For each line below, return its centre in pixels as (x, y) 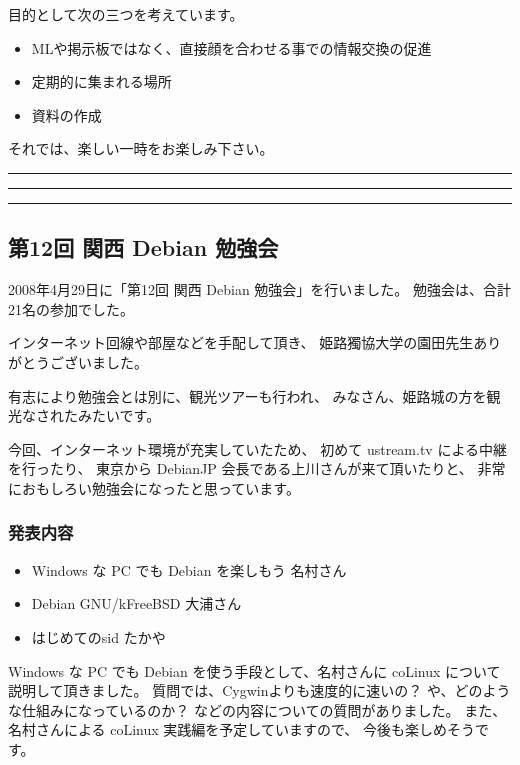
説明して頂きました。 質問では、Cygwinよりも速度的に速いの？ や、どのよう (259, 690)
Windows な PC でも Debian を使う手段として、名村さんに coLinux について (254, 670)
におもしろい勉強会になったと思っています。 (154, 487)
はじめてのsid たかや (98, 636)
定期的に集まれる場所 (101, 81)
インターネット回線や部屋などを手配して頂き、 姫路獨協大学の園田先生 (241, 342)
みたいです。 (119, 415)
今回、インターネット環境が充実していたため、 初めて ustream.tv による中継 (257, 448)
